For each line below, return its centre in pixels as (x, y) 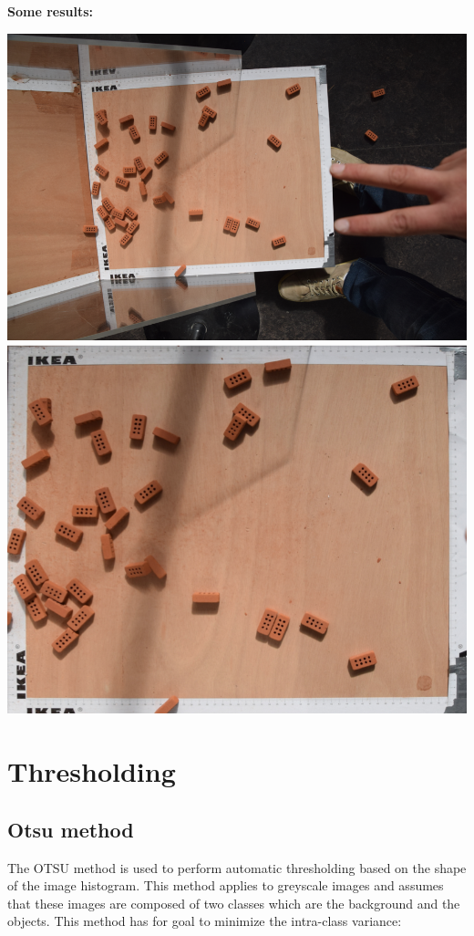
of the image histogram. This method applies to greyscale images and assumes (226, 885)
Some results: (51, 11)
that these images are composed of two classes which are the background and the (234, 903)
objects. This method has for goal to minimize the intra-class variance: (205, 921)
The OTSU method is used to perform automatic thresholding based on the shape (237, 867)
